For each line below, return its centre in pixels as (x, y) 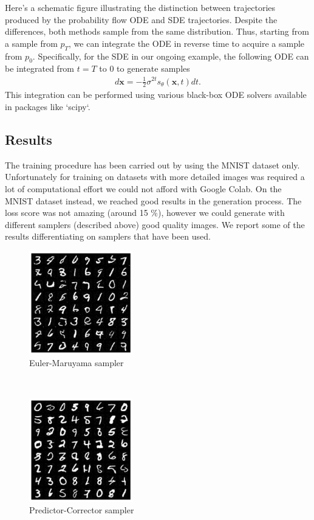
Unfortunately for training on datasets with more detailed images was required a (155, 177)
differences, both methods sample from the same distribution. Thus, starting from (157, 31)
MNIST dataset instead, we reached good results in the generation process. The (153, 200)
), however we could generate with (221, 213)
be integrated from (40, 68)
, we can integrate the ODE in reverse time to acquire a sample (187, 43)
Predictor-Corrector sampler (82, 510)
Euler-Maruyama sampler (77, 363)
